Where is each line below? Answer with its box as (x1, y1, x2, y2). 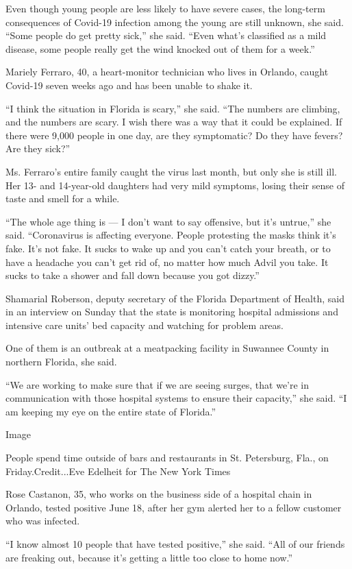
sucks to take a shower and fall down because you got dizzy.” (5, 268, 260, 282)
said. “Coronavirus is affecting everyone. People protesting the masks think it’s (5, 228, 336, 242)
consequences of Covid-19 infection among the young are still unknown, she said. (5, 14, 344, 29)
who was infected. (5, 513, 80, 528)
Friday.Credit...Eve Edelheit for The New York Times (5, 463, 231, 478)
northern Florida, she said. (5, 354, 117, 369)
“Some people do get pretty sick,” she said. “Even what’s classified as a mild (5, 28, 327, 43)
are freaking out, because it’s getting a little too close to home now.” (5, 550, 293, 564)
